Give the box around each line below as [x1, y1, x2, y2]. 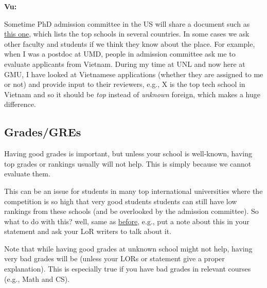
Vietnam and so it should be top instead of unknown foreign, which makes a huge [4, 88, 260, 99]
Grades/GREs [4, 124, 81, 140]
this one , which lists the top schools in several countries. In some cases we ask [4, 28, 250, 39]
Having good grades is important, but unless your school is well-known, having [4, 148, 253, 159]
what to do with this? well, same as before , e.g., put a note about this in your [4, 215, 250, 226]
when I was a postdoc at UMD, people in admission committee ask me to [4, 48, 236, 59]
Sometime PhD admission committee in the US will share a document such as [4, 18, 250, 29]
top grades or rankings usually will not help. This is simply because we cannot [4, 158, 252, 169]
